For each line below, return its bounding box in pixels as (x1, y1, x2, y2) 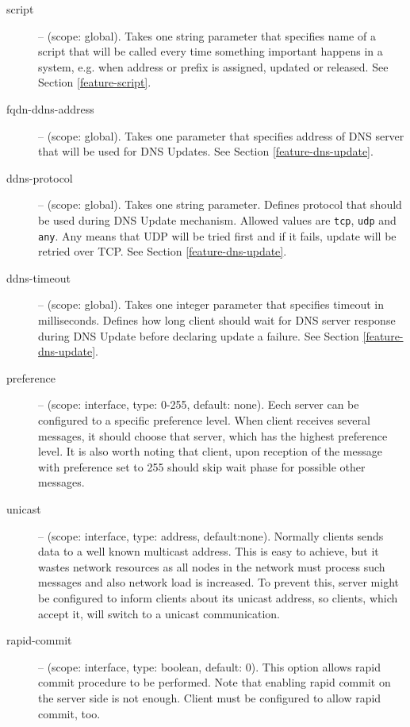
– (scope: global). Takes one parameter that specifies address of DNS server (38, 127, 404, 144)
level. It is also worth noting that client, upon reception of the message (38, 443, 382, 460)
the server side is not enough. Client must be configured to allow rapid (38, 689, 381, 706)
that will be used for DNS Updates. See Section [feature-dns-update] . (38, 143, 374, 160)
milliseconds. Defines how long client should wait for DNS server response (38, 312, 396, 329)
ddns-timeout (6, 269, 71, 286)
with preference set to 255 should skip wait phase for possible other (38, 458, 366, 475)
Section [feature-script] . (38, 74, 151, 90)
